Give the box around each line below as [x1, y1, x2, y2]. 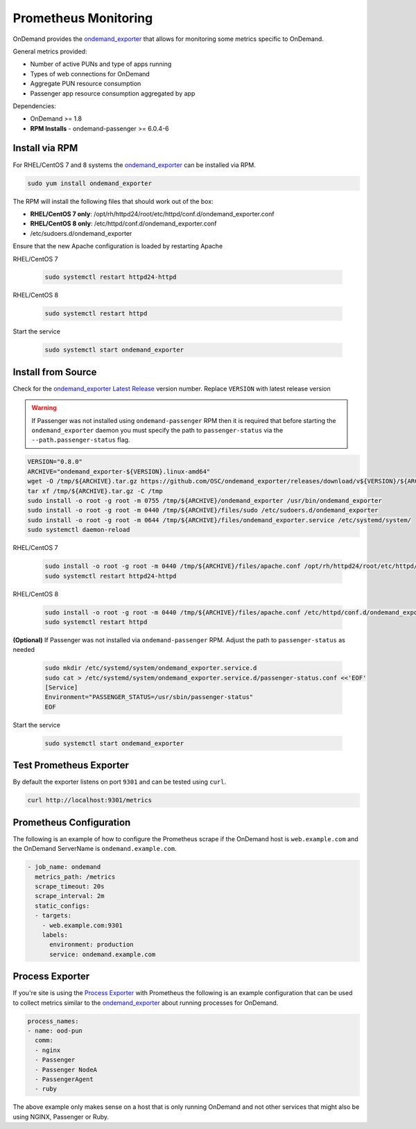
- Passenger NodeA [35, 1065, 97, 1074]
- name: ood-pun [27, 1026, 83, 1035]
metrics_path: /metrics [35, 872, 116, 881]
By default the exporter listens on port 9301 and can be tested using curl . [12, 777, 227, 786]
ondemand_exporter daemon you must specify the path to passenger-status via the [31, 426, 284, 435]
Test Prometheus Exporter [12, 759, 130, 771]
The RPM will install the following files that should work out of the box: [12, 197, 214, 205]
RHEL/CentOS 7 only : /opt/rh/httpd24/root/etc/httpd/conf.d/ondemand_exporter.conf [30, 209, 275, 218]
